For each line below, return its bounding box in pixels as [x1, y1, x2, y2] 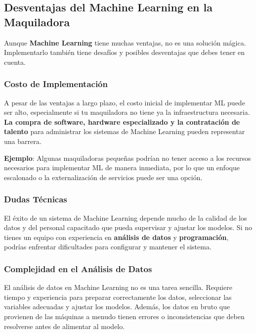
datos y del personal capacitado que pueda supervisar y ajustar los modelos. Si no [4, 222, 252, 233]
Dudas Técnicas [4, 193, 67, 205]
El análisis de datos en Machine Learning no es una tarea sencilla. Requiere [4, 282, 232, 292]
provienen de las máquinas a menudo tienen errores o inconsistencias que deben [4, 311, 245, 321]
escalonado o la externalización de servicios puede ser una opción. [4, 172, 203, 182]
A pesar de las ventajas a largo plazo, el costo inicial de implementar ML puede [4, 97, 245, 107]
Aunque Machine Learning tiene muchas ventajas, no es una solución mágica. [4, 37, 246, 48]
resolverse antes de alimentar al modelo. [4, 321, 125, 331]
